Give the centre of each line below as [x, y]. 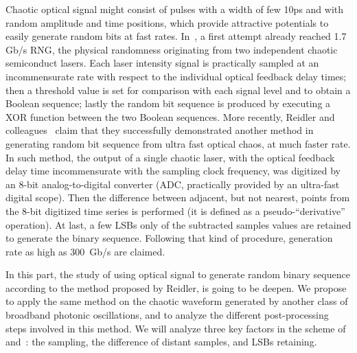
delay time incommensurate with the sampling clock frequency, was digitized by [173, 171]
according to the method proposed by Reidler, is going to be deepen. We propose [176, 287]
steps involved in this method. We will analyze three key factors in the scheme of [176, 328]
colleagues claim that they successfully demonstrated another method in [160, 130]
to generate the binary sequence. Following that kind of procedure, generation [169, 238]
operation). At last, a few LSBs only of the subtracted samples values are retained [178, 224]
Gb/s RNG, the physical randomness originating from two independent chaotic [172, 49]
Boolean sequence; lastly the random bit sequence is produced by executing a [168, 103]
